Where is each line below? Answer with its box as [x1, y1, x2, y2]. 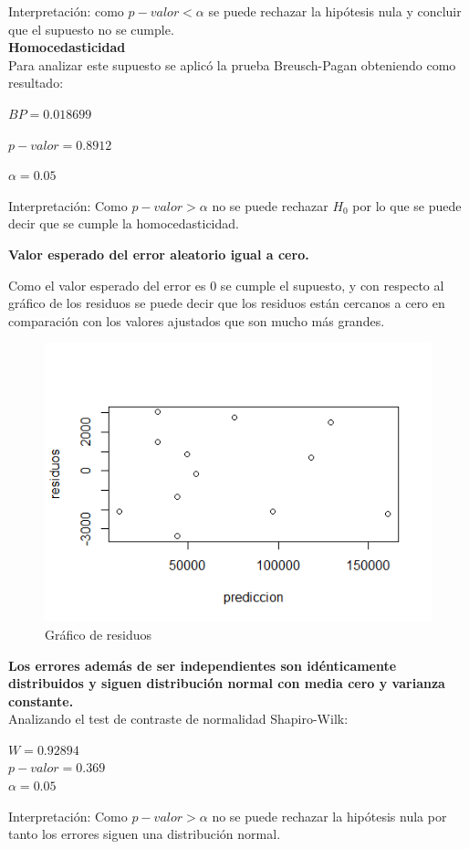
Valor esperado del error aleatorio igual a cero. [8, 244, 309, 263]
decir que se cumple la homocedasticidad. [8, 214, 239, 233]
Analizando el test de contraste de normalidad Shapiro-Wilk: [8, 709, 349, 728]
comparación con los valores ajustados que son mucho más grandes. [8, 311, 385, 330]
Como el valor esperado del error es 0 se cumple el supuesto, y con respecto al [8, 275, 444, 294]
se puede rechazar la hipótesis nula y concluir [208, 2, 462, 20]
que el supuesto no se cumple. [8, 19, 174, 38]
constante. [8, 691, 74, 710]
